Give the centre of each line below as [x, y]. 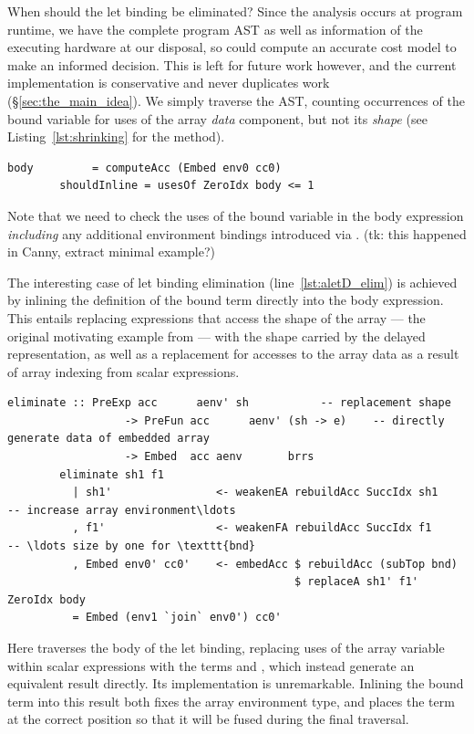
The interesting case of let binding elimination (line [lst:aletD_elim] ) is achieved [232, 282]
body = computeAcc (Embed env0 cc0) [144, 168]
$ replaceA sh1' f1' [357, 582]
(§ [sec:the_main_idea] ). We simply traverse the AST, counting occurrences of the [236, 100]
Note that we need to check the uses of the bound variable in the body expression [236, 215]
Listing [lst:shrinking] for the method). [116, 136]
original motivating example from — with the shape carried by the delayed [216, 336]
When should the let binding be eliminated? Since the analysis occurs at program [235, 11]
